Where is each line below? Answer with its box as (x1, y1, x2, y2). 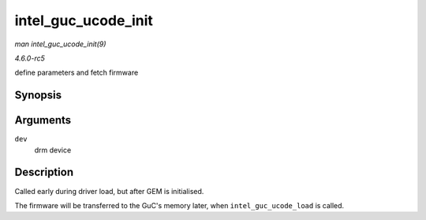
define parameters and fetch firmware (14, 68, 139, 78)
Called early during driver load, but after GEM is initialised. (14, 186, 204, 196)
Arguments (14, 114, 72, 127)
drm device (34, 145, 72, 155)
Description (14, 166, 74, 179)
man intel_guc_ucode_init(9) (14, 39, 106, 49)
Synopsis (14, 89, 62, 102)
